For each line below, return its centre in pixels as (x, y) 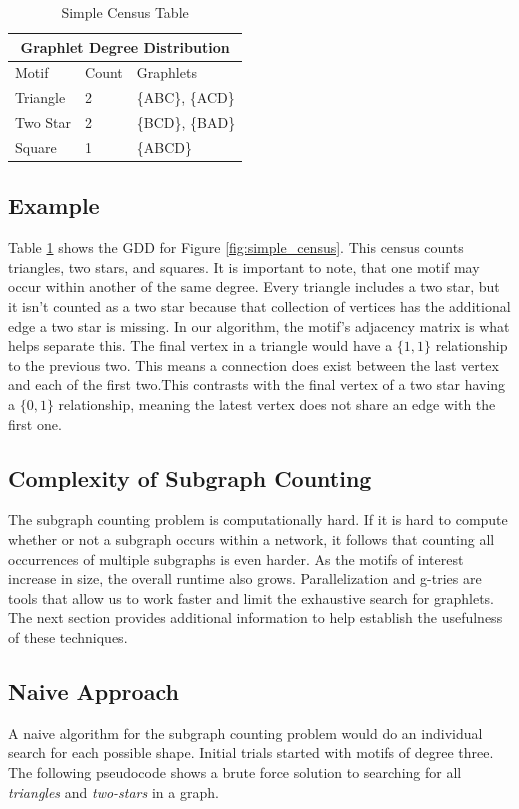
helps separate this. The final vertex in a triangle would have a (200, 345)
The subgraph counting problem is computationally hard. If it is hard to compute (258, 519)
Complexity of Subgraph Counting (190, 477)
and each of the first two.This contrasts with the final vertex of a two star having (257, 384)
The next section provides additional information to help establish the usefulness (255, 617)
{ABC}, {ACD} (185, 97)
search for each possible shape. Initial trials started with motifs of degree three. (251, 752)
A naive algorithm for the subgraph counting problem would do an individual (245, 732)
